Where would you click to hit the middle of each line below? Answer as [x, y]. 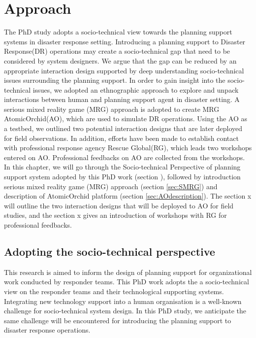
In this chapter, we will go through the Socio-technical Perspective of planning [122, 167]
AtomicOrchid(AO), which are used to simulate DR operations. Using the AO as [126, 118]
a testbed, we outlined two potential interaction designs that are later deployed [123, 128]
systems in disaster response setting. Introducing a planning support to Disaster [125, 41]
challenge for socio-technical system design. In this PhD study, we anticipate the [125, 311]
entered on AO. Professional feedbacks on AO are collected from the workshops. [125, 157]
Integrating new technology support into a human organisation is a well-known [123, 301]
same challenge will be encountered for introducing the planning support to [118, 320]
